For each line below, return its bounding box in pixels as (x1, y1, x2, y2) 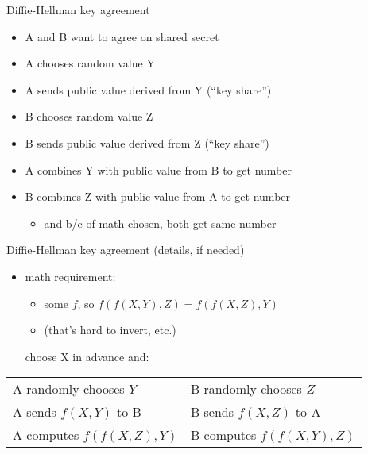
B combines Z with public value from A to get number (25, 188, 291, 205)
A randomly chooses (13, 379, 125, 398)
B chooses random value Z (25, 108, 153, 125)
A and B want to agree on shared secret (25, 28, 219, 44)
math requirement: (25, 267, 116, 284)
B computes (190, 425, 257, 444)
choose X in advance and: (25, 348, 149, 364)
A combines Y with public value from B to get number (25, 161, 292, 178)
